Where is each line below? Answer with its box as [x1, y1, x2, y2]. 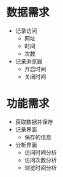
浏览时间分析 [24, 164, 57, 171]
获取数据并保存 [15, 118, 53, 126]
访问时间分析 [24, 148, 57, 156]
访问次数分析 [24, 156, 57, 164]
